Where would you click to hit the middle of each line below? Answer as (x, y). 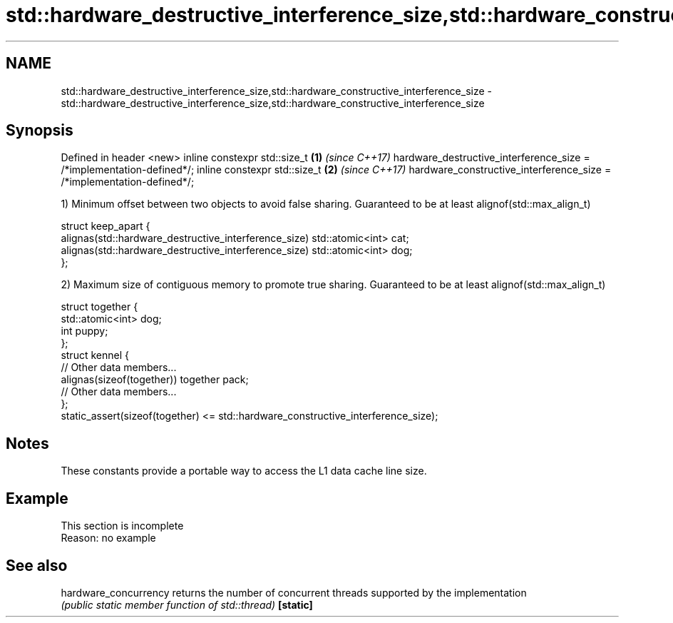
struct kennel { (95, 355)
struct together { (99, 307)
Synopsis (40, 131)
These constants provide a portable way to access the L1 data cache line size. (244, 471)
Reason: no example (108, 538)
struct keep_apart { (106, 226)
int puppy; (84, 331)
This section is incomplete (122, 526)
